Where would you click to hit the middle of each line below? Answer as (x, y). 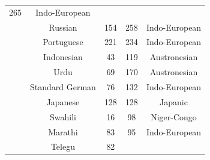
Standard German (63, 86)
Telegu (63, 146)
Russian (63, 27)
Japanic (174, 101)
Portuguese (63, 42)
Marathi (63, 131)
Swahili (63, 116)
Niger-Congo (174, 116)
